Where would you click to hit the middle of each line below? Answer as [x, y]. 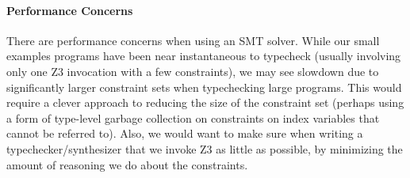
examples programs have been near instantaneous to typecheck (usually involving [204, 56]
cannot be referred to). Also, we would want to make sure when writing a [185, 133]
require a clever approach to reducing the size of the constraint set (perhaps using [205, 102]
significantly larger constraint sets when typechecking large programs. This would [204, 87]
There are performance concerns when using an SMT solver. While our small [193, 40]
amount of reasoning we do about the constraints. [127, 164]
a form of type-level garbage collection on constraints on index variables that [193, 117]
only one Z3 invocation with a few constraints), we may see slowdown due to [193, 71]
